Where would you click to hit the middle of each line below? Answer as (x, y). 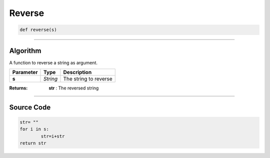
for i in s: (34, 129)
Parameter (25, 72)
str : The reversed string (74, 88)
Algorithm (25, 51)
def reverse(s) (38, 30)
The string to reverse (88, 79)
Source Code (30, 107)
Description (77, 72)
